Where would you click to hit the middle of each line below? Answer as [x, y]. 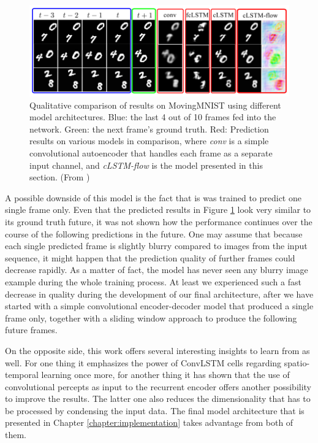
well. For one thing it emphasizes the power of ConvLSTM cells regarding [143, 362]
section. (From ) [60, 177]
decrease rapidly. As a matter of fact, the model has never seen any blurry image [157, 270]
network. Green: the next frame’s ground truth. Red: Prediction [149, 129]
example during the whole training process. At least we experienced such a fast [153, 281]
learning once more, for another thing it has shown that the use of [165, 375]
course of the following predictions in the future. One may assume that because [154, 233]
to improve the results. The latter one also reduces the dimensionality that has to [158, 399]
